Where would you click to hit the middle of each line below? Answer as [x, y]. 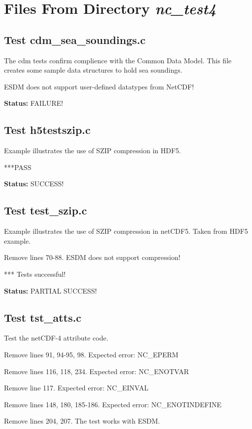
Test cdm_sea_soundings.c [75, 39]
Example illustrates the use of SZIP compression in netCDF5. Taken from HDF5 [126, 231]
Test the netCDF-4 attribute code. [56, 338]
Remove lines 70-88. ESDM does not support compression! [92, 257]
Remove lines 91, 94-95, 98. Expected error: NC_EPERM [91, 354]
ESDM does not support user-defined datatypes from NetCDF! [99, 86]
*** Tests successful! [35, 274]
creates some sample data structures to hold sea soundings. [93, 70]
